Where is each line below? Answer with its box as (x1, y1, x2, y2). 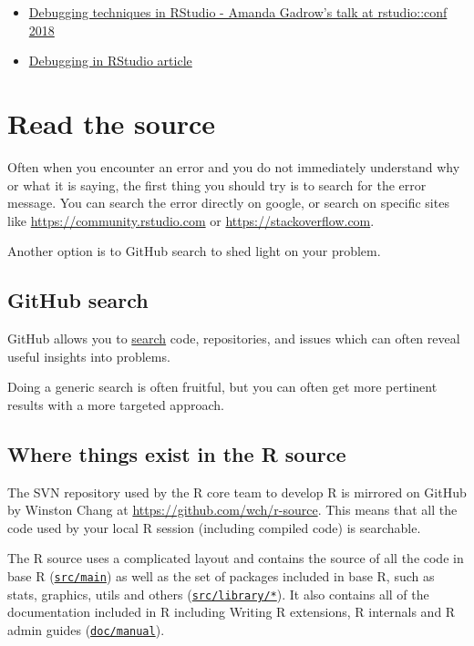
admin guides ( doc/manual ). (7, 620, 165, 639)
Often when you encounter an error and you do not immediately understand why (7, 157, 460, 176)
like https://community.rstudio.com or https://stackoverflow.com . (7, 210, 375, 230)
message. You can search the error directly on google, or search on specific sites (7, 193, 449, 212)
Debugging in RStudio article (28, 51, 192, 70)
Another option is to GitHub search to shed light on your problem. (7, 241, 381, 261)
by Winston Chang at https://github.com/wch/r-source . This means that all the (7, 500, 458, 519)
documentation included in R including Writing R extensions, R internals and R (7, 602, 456, 621)
